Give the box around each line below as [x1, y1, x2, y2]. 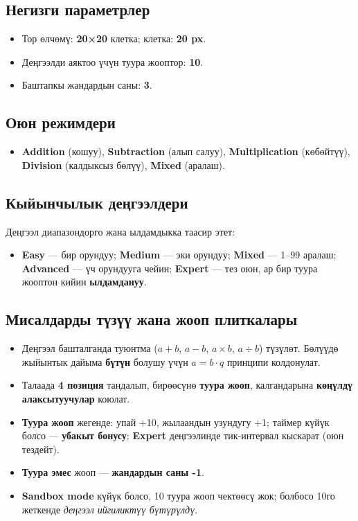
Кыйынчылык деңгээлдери [6, 191, 188, 213]
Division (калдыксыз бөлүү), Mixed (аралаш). [21, 157, 225, 172]
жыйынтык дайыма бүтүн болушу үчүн [21, 354, 188, 369]
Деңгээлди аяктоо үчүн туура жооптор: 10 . [21, 54, 204, 69]
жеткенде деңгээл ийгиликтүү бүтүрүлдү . [21, 502, 198, 516]
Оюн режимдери [6, 112, 116, 133]
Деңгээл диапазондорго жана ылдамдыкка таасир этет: [6, 224, 235, 238]
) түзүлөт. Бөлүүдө [258, 341, 339, 355]
